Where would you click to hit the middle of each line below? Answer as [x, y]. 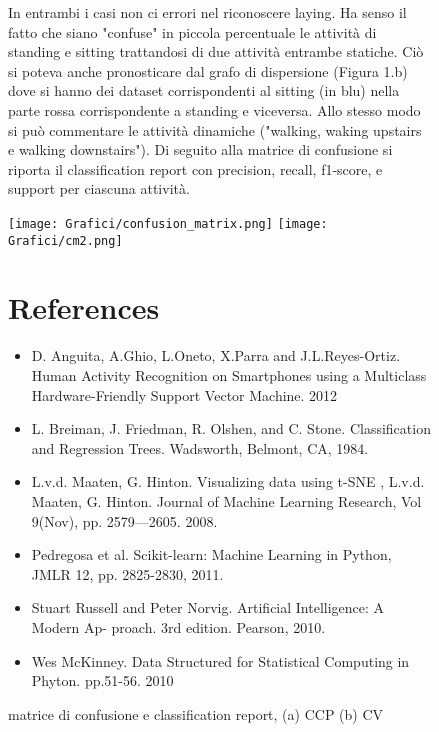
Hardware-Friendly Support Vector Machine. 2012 [184, 394]
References [84, 307]
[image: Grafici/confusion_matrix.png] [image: [168, 223]
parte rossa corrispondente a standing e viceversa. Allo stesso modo [214, 109]
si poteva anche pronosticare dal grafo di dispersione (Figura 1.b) [208, 70]
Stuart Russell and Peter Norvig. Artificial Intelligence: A [208, 607]
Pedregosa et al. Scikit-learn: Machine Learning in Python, [211, 554]
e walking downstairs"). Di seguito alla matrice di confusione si [200, 149]
